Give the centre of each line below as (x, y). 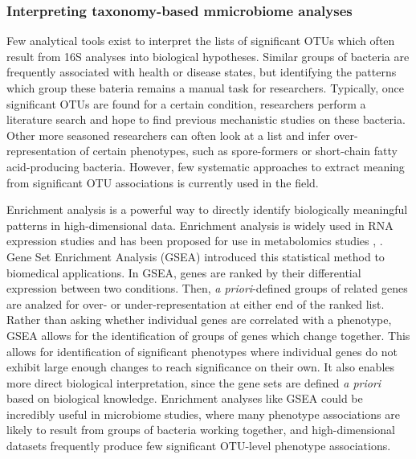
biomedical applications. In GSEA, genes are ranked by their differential (184, 272)
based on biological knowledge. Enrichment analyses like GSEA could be (185, 398)
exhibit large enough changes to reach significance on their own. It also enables (201, 367)
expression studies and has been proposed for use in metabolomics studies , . (195, 241)
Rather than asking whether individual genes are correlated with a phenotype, (199, 320)
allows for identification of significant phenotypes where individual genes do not (202, 351)
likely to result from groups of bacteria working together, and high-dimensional (201, 430)
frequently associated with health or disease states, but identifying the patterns (202, 72)
